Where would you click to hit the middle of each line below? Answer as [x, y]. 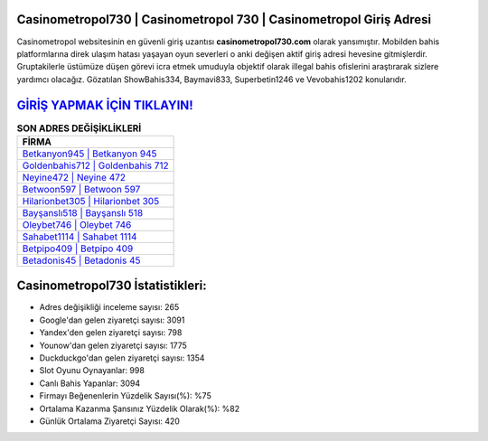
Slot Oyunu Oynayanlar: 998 [92, 371]
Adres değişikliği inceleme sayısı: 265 [109, 307]
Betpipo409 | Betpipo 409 [78, 249]
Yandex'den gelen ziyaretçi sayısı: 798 [111, 333]
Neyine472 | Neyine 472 [74, 177]
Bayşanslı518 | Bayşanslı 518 [83, 212]
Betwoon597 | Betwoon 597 [81, 189]
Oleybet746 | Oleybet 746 [77, 224]
